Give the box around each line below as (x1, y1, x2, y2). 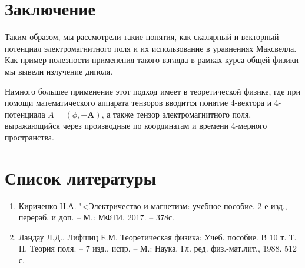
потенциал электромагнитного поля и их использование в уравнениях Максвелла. (5, 42, 297, 54)
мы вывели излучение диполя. (5, 65, 113, 77)
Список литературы (5, 165, 157, 189)
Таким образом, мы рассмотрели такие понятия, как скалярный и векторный (5, 31, 279, 43)
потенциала (5, 108, 45, 120)
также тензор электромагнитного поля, (113, 108, 251, 120)
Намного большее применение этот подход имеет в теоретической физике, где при (5, 85, 301, 97)
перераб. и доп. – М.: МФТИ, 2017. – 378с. (18, 211, 175, 223)
